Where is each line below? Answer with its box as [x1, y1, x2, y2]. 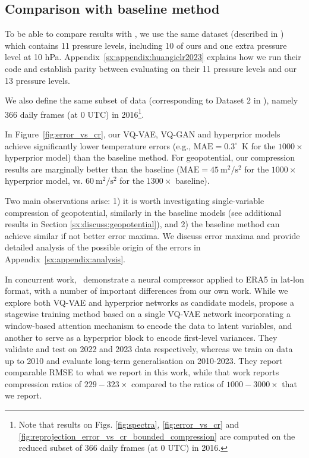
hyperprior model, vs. [5, 174, 83, 187]
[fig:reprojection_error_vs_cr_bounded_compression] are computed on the [18, 429, 295, 442]
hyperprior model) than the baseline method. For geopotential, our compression [5, 151, 295, 164]
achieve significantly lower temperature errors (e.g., [5, 139, 191, 152]
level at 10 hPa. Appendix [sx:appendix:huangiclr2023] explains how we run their [5, 51, 301, 63]
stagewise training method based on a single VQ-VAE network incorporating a [5, 308, 291, 320]
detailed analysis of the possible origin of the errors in [5, 241, 201, 253]
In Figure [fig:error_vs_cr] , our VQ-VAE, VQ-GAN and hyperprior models [5, 128, 280, 140]
